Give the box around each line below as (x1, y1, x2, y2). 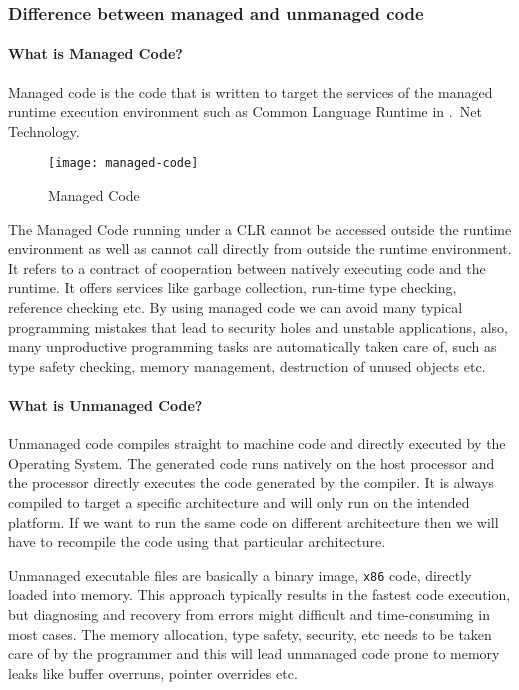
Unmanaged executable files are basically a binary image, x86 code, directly (8, 564, 472, 585)
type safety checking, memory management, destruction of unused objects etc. (8, 355, 486, 376)
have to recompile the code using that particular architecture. (8, 531, 386, 552)
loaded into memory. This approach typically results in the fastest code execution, (8, 584, 511, 605)
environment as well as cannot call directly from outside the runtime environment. (8, 238, 512, 259)
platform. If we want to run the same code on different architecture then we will (8, 511, 499, 532)
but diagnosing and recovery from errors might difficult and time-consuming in (8, 604, 490, 625)
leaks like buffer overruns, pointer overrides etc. (8, 662, 298, 683)
